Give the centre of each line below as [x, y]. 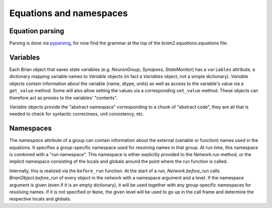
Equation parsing [37, 31]
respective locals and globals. [40, 199]
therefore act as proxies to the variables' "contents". [63, 98]
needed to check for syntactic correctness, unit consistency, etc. [77, 114]
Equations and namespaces [69, 13]
